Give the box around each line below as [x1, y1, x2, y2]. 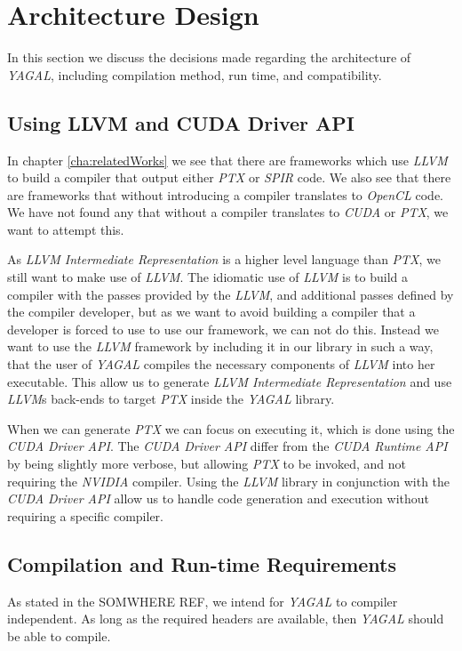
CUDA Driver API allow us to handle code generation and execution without [7, 489, 429, 508]
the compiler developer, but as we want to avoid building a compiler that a [7, 302, 416, 321]
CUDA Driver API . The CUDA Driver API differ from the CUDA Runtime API [7, 437, 448, 455]
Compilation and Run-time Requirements [7, 550, 397, 577]
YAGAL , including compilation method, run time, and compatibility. [7, 65, 382, 84]
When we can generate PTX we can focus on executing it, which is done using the [7, 419, 455, 438]
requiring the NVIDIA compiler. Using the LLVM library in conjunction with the [7, 471, 450, 490]
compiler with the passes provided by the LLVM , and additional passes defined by [7, 285, 454, 303]
